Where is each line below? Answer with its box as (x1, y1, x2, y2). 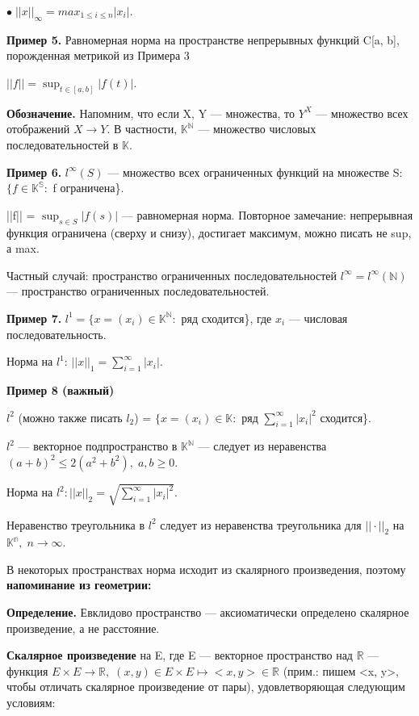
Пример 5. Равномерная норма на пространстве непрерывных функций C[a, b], (6, 31, 400, 48)
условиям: (6, 694, 56, 711)
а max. (6, 240, 40, 257)
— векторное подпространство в (18, 438, 178, 454)
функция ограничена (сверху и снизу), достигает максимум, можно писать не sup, (6, 224, 412, 241)
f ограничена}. (52, 179, 124, 196)
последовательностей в (6, 136, 119, 153)
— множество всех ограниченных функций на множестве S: (107, 163, 403, 180)
